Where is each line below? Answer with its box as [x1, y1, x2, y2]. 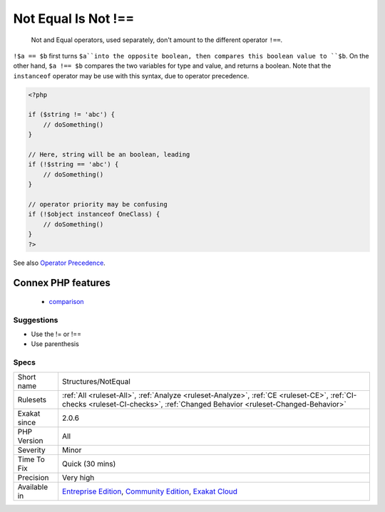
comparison [48, 297, 85, 305]
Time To [17, 454, 46, 464]
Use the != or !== [31, 330, 82, 338]
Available [17, 481, 48, 491]
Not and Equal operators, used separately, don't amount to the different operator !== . [31, 36, 283, 44]
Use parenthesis [31, 340, 80, 348]
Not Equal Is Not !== [13, 11, 135, 26]
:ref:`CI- [330, 390, 357, 400]
